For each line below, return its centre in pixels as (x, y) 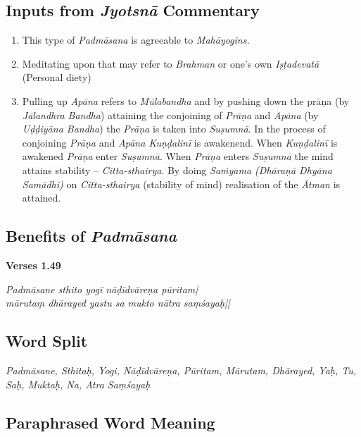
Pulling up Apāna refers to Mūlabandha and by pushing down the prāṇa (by (186, 100)
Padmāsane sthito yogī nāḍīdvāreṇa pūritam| (102, 289)
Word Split (47, 341)
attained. (42, 198)
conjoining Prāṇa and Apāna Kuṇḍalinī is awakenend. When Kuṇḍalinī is (180, 142)
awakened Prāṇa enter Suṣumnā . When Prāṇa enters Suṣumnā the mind (178, 156)
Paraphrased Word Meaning (110, 422)
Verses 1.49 (33, 265)
